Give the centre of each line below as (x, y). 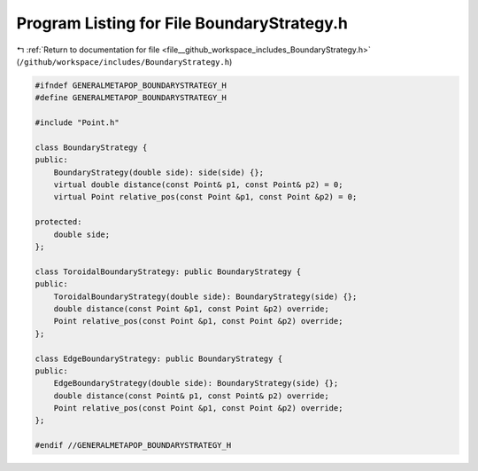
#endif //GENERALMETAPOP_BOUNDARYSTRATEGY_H (133, 445)
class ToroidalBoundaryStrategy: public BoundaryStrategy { (168, 271)
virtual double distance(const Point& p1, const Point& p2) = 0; (198, 185)
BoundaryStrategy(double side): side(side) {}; (159, 172)
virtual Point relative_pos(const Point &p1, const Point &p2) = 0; (205, 197)
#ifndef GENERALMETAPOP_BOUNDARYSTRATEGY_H (131, 85)
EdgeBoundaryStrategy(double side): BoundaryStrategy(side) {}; (196, 383)
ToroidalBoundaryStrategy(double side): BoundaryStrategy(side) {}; (205, 296)
